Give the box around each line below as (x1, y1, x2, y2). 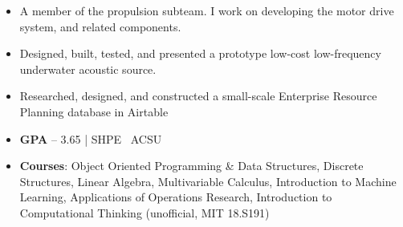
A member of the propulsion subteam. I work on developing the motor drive (19, 2, 394, 18)
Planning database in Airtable (19, 103, 169, 120)
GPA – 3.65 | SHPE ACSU (19, 130, 162, 147)
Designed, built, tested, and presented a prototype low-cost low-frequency (19, 45, 381, 62)
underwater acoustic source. (19, 60, 157, 77)
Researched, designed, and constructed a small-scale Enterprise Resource (19, 87, 377, 104)
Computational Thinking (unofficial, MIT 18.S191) (19, 204, 270, 221)
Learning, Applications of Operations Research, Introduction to (19, 188, 332, 205)
